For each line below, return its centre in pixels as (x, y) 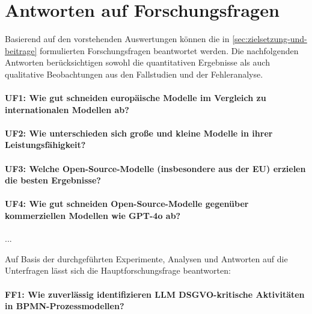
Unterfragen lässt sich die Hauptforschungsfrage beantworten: (118, 270)
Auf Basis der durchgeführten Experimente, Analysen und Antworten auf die (146, 258)
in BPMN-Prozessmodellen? (65, 306)
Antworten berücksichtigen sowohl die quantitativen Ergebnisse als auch (137, 62)
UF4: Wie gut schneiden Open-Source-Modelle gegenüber (127, 204)
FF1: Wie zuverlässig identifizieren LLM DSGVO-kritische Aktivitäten (155, 294)
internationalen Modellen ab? (67, 109)
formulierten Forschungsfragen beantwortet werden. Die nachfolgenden (169, 50)
